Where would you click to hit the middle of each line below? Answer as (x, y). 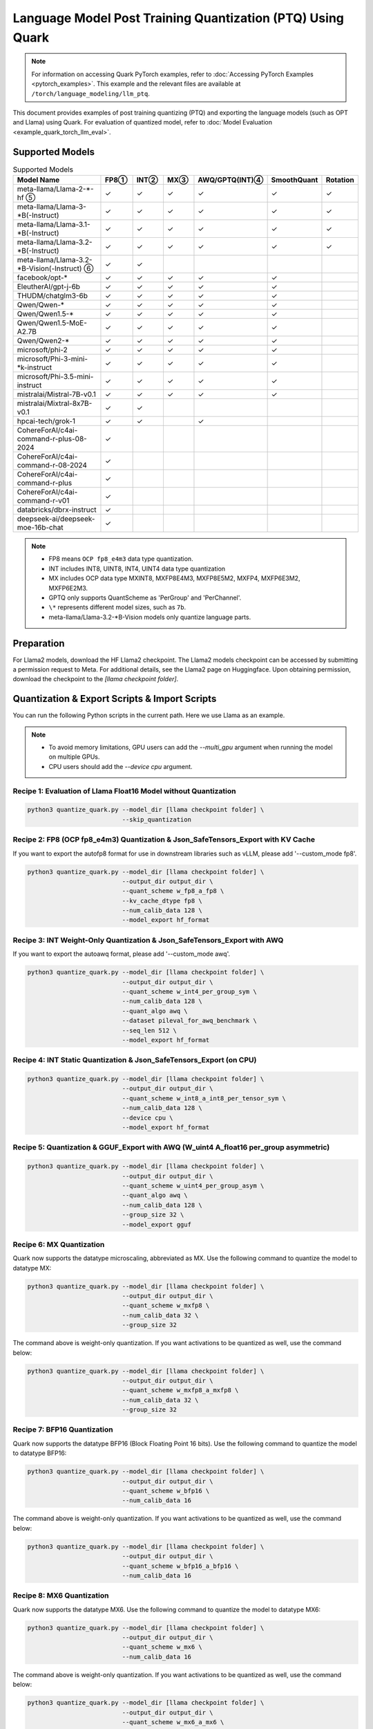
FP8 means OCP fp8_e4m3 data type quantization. (121, 559)
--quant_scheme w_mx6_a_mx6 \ (173, 1722)
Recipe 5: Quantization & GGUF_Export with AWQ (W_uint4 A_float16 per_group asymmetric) (171, 1147)
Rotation (340, 180)
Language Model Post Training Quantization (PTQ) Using (179, 18)
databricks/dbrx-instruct (57, 510)
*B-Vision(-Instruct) (49, 268)
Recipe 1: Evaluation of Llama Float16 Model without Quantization (124, 790)
